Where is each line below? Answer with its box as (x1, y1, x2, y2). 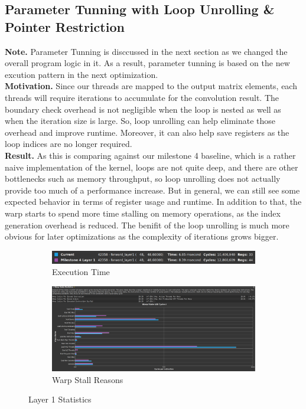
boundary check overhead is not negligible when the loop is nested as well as (5, 103, 281, 115)
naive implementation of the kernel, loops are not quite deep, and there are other (5, 161, 298, 173)
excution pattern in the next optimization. (5, 68, 158, 80)
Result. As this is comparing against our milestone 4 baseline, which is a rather (5, 149, 296, 161)
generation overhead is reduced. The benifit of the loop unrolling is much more (5, 218, 289, 231)
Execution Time (52, 266, 110, 278)
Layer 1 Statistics (28, 393, 92, 405)
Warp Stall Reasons (52, 373, 123, 385)
